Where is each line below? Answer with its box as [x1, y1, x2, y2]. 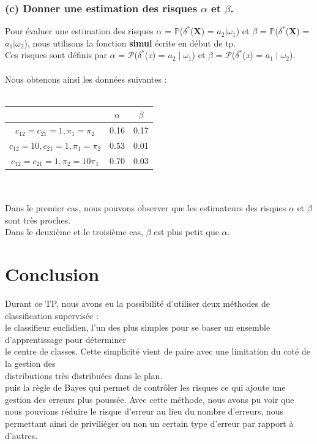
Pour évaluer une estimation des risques [5, 24, 154, 37]
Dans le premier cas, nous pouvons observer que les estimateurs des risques [5, 201, 286, 214]
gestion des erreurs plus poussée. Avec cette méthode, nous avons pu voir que [5, 393, 294, 405]
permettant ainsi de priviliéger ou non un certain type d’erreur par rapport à [5, 416, 294, 429]
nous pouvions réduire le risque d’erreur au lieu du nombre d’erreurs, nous [5, 405, 284, 418]
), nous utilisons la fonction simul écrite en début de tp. [24, 36, 236, 49]
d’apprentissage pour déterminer [5, 333, 126, 345]
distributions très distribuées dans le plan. [5, 369, 163, 382]
